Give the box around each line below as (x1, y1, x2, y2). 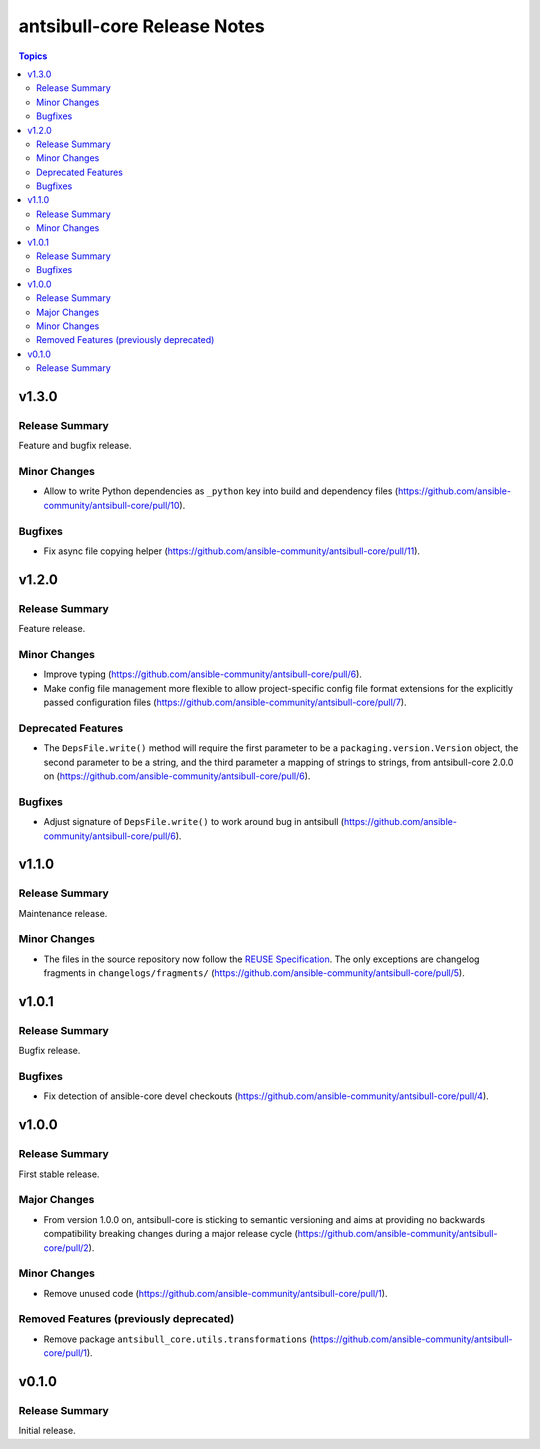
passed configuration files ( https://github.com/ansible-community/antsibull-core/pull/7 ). (43, 696, 407, 709)
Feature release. (18, 623, 86, 635)
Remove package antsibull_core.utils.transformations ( (43, 1333, 314, 1345)
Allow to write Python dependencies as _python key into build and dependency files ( (43, 485, 399, 497)
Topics (18, 50, 48, 62)
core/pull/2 (43, 1241, 89, 1254)
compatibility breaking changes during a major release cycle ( (43, 1228, 299, 1240)
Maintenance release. (18, 907, 108, 919)
